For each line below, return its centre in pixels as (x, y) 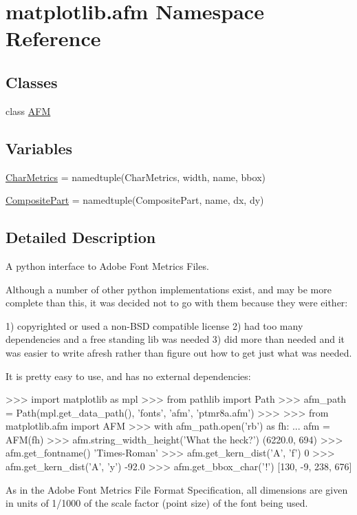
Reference (53, 38)
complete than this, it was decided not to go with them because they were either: (177, 303)
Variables (39, 148)
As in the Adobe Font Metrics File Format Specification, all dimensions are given (177, 489)
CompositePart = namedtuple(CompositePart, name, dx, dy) (135, 200)
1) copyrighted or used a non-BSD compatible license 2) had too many (154, 325)
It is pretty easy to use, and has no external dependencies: (128, 376)
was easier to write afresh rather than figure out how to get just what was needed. (179, 352)
